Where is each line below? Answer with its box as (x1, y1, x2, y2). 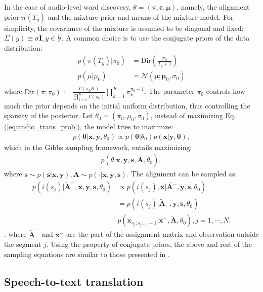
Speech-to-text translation (4, 273, 144, 289)
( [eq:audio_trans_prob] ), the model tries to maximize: (4, 121, 173, 132)
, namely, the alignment (177, 2, 250, 12)
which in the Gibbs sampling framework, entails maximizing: (4, 141, 192, 152)
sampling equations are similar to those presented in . (4, 248, 170, 259)
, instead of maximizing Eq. (150, 110, 236, 121)
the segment (4, 239, 41, 249)
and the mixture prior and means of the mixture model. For (48, 11, 234, 22)
